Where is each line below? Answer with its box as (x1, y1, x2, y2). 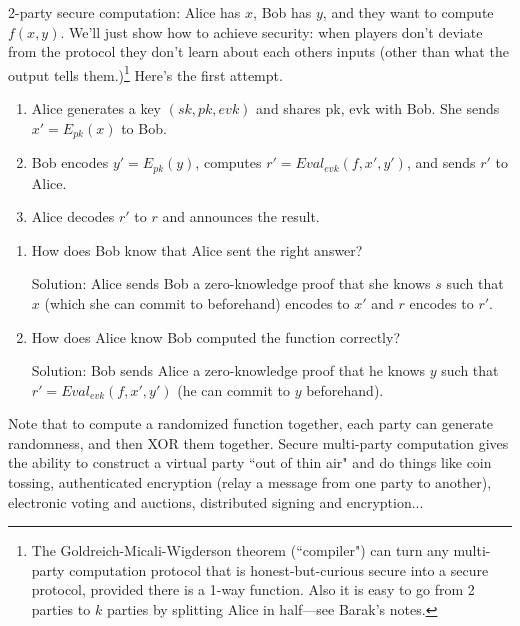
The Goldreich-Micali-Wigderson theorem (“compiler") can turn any (31, 540, 449, 561)
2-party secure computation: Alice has (8, 2, 241, 22)
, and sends (406, 152, 476, 173)
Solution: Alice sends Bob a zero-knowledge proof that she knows (31, 273, 431, 294)
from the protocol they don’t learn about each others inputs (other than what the (8, 41, 509, 62)
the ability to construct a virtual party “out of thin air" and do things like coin (8, 452, 492, 473)
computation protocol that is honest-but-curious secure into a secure (69, 559, 489, 580)
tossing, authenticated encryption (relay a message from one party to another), (8, 472, 492, 493)
